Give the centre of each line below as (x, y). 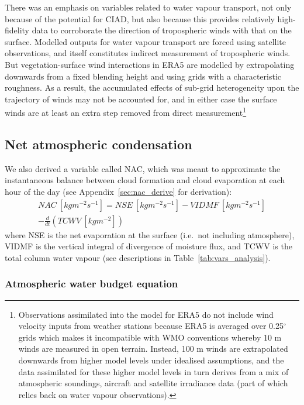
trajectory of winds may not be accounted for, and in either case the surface (141, 99)
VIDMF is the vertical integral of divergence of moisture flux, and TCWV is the (148, 246)
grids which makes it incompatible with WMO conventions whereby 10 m (150, 337)
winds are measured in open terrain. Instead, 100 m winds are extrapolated (153, 349)
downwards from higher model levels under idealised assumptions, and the (151, 360)
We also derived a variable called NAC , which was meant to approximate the (143, 168)
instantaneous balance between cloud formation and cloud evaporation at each (145, 180)
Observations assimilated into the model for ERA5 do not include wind (146, 314)
